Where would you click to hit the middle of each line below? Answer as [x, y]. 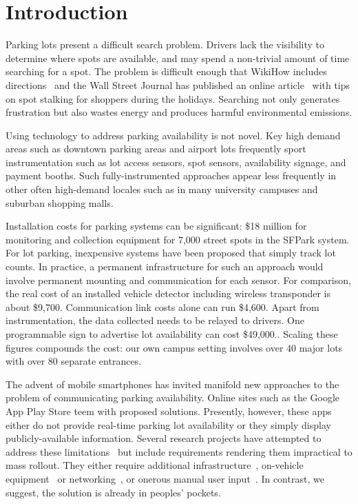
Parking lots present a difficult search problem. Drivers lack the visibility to [165, 44]
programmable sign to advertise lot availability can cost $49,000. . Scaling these [172, 334]
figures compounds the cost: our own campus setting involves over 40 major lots [174, 347]
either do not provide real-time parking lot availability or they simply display [168, 424]
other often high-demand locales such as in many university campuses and [162, 189]
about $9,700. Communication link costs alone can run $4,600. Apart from [162, 306]
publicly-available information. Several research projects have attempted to [164, 438]
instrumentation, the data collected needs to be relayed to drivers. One [155, 320]
